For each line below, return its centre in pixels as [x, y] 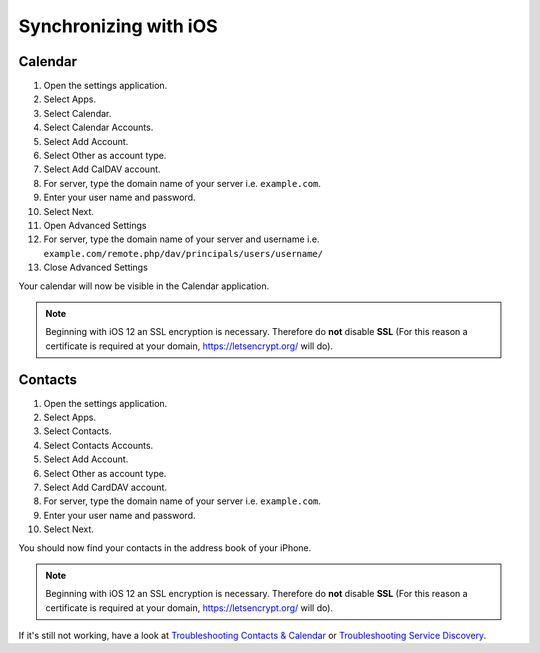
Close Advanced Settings [96, 267]
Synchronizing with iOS [118, 26]
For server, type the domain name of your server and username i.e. [181, 239]
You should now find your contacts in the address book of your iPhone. [165, 547]
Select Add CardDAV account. [105, 487]
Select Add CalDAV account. [102, 169]
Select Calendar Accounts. [98, 127]
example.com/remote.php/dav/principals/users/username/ [183, 253]
